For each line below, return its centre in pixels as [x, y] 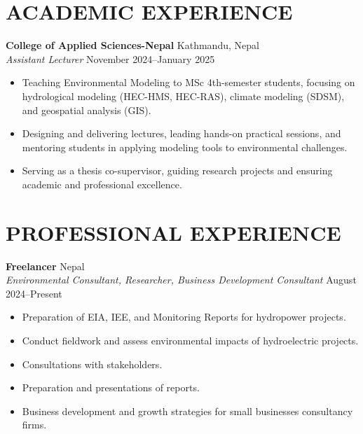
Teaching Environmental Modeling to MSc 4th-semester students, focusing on [189, 82]
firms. [34, 425]
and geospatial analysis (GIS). [87, 110]
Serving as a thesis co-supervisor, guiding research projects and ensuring [177, 170]
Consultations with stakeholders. [92, 364]
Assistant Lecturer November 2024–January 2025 [110, 58]
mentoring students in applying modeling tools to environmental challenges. [185, 147]
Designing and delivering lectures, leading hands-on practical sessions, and [181, 133]
